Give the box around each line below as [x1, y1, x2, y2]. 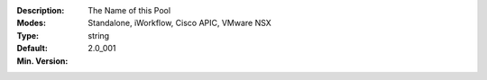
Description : [16, 5, 65, 15]
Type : [16, 30, 40, 40]
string [87, 30, 110, 40]
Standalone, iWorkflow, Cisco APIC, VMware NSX [87, 18, 272, 29]
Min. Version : [16, 55, 69, 67]
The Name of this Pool [87, 5, 171, 15]
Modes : [16, 18, 47, 29]
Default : [16, 43, 49, 54]
